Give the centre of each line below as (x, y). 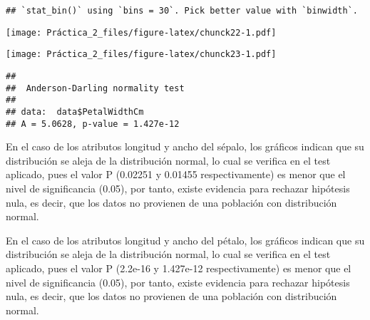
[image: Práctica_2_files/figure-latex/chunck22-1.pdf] (141, 32)
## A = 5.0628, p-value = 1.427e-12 (93, 124)
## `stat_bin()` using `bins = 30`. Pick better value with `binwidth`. (182, 11)
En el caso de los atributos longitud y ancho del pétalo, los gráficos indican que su (185, 240)
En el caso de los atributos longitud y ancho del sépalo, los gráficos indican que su (185, 146)
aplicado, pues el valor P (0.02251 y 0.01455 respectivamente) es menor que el (176, 174)
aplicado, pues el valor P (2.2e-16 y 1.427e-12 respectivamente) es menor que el (179, 268)
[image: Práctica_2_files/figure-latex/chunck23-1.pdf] (141, 55)
